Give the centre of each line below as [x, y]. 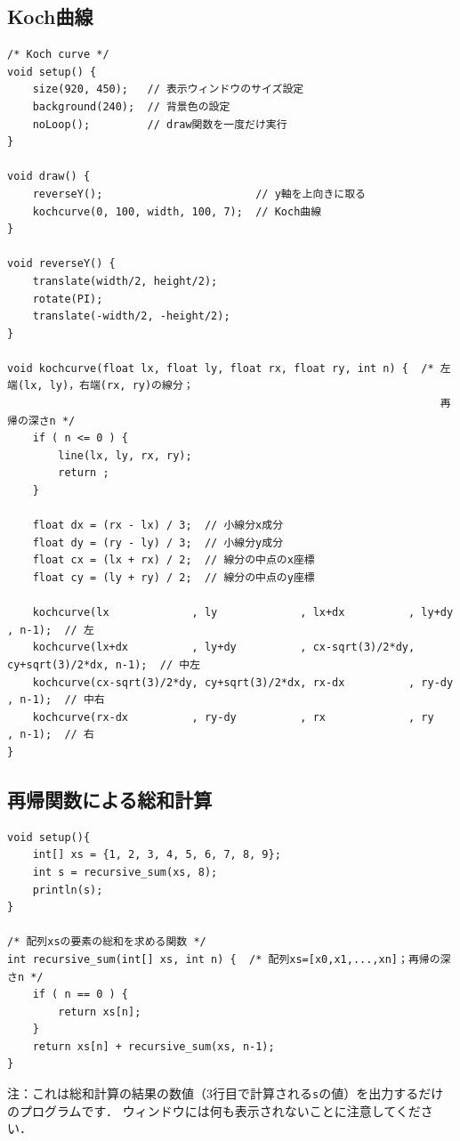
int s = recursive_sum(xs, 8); [125, 872]
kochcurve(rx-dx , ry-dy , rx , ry [233, 717]
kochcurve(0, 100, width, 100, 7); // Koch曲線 [177, 211]
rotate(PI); [68, 299]
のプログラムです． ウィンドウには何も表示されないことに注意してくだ [214, 1110]
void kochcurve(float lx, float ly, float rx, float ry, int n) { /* [221, 368]
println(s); [68, 890]
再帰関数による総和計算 [110, 799]
